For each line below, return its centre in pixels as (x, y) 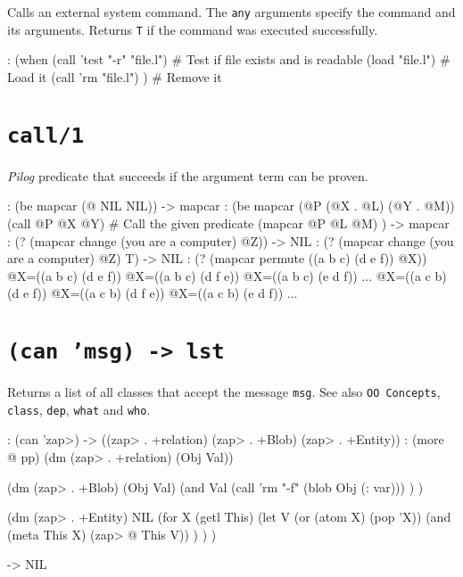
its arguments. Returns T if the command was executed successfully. (193, 29)
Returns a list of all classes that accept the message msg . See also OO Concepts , (224, 392)
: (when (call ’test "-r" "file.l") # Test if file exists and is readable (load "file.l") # (229, 59)
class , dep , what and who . (79, 409)
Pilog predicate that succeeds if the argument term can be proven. (188, 175)
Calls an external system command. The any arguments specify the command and (231, 12)
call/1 (45, 135)
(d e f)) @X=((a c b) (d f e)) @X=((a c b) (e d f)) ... (153, 293)
